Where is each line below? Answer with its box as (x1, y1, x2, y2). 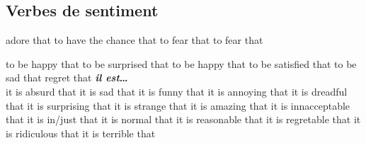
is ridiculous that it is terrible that (6, 125, 156, 140)
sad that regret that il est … (6, 70, 128, 85)
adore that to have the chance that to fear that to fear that (6, 33, 263, 47)
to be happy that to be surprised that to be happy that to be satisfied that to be (6, 56, 357, 71)
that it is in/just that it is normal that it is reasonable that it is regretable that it (6, 112, 361, 127)
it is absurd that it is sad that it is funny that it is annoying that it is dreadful (6, 84, 348, 98)
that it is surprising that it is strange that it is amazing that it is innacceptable (6, 98, 350, 113)
